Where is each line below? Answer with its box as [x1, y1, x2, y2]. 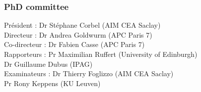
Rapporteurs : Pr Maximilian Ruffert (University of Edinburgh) [4, 49, 198, 59]
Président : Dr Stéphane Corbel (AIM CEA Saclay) [4, 20, 161, 30]
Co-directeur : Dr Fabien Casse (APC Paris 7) [4, 39, 145, 49]
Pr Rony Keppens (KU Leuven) [4, 78, 101, 88]
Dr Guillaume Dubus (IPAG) [4, 58, 93, 69]
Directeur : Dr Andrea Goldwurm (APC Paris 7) [4, 29, 152, 40]
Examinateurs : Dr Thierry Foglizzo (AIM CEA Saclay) [4, 68, 174, 79]
